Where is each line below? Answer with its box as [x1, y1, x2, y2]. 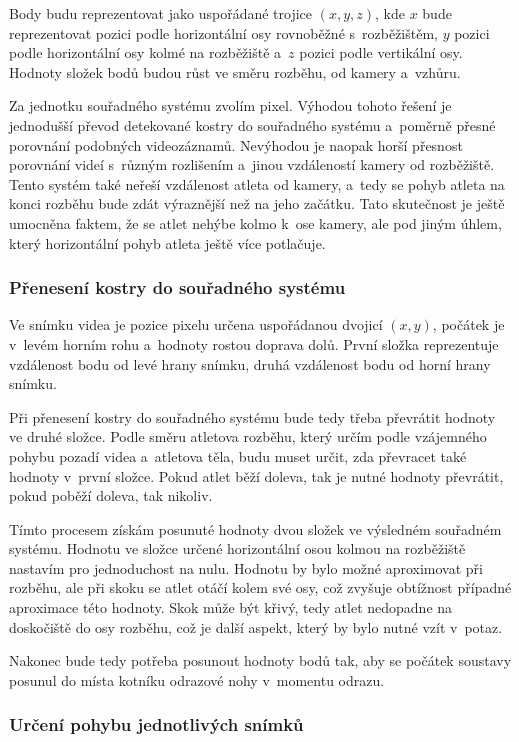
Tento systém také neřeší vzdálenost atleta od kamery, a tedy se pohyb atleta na [9, 173, 505, 194]
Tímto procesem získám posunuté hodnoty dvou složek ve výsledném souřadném [9, 518, 502, 539]
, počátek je [432, 314, 505, 335]
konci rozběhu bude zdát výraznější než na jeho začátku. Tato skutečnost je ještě [9, 193, 505, 214]
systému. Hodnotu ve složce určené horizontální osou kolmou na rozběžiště [9, 538, 466, 559]
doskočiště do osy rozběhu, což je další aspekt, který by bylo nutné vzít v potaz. [9, 616, 503, 637]
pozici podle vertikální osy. [299, 42, 463, 63]
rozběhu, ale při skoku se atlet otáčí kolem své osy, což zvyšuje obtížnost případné [9, 577, 512, 598]
